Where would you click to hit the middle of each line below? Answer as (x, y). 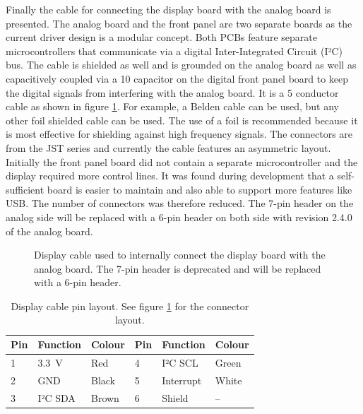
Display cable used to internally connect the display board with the (180, 255)
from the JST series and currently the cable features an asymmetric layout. (168, 147)
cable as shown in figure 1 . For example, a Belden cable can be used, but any (173, 106)
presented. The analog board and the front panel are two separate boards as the (179, 23)
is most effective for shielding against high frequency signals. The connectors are (179, 134)
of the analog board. (49, 231)
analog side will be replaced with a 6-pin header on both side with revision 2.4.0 (179, 217)
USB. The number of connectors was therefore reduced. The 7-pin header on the (180, 203)
